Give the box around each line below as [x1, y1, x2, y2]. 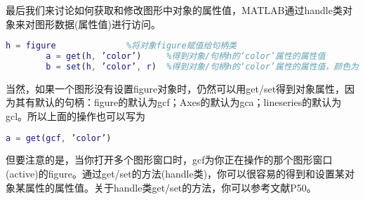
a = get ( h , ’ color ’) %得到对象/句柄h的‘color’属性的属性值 [46, 51, 326, 62]
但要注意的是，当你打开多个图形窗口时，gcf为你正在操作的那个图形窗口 [6, 152, 333, 167]
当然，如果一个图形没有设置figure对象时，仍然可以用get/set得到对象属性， [6, 81, 345, 95]
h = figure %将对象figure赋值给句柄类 [6, 41, 237, 51]
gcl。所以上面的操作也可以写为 [6, 109, 146, 123]
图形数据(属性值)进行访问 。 [34, 16, 161, 31]
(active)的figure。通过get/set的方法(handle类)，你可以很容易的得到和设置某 [6, 166, 345, 181]
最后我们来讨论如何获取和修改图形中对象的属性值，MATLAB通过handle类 [6, 3, 343, 17]
